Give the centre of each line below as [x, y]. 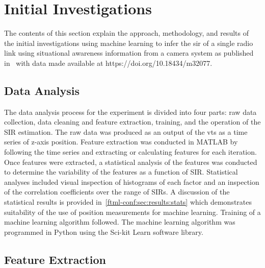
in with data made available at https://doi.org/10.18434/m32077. [108, 63]
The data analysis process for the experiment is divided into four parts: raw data [130, 112]
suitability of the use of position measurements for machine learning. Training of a [132, 212]
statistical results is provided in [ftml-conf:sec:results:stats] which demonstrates [128, 202]
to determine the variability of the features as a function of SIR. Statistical [121, 172]
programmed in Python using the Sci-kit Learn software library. [104, 232]
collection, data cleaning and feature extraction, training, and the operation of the [132, 122]
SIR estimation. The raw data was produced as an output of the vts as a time [126, 131]
